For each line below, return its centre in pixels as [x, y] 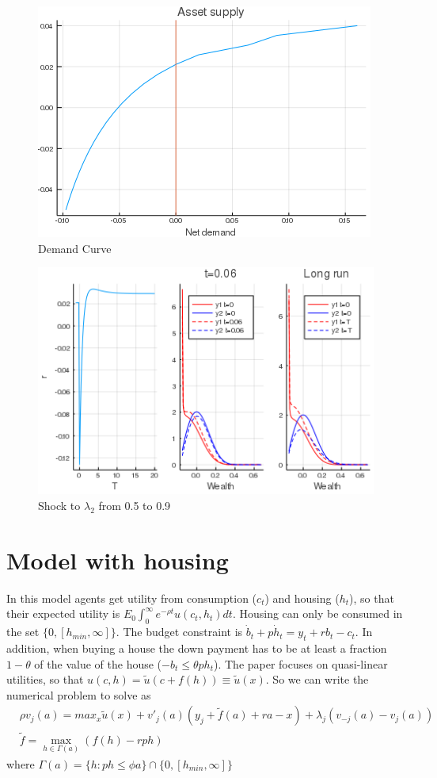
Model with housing [118, 560]
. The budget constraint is [179, 632]
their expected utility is [63, 613]
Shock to [59, 506]
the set [23, 632]
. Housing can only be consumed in [317, 613]
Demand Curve [75, 248]
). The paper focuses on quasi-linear [300, 663]
